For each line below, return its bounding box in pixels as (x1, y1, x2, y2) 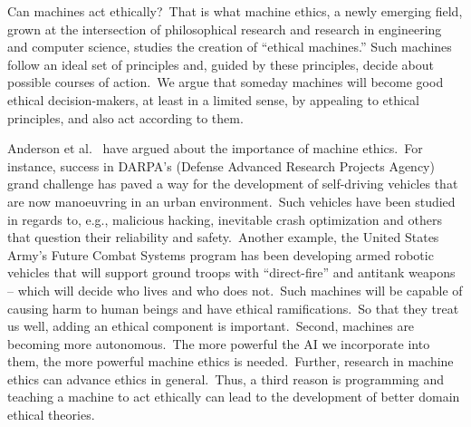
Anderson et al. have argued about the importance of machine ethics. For (7, 139, 423, 158)
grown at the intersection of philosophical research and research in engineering (7, 19, 442, 38)
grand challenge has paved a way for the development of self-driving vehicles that (7, 174, 458, 193)
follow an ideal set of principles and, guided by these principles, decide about (7, 54, 434, 73)
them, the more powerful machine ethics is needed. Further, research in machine (7, 352, 454, 371)
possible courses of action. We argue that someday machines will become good (7, 73, 444, 92)
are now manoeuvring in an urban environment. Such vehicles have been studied (7, 191, 456, 210)
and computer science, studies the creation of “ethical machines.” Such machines (7, 37, 452, 56)
